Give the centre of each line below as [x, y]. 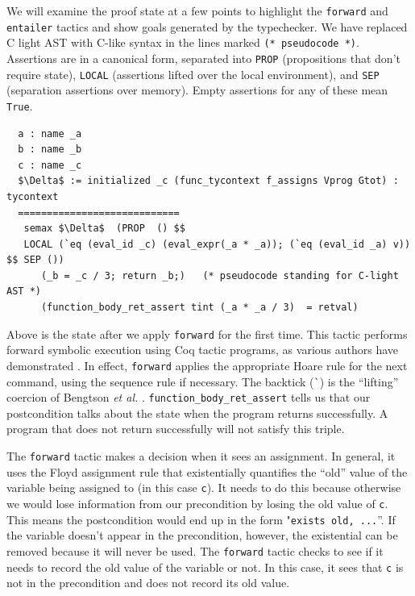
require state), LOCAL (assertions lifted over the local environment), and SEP [193, 74]
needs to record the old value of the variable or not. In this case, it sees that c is [205, 567]
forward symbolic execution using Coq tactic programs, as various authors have [203, 350]
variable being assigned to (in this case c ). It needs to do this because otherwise [204, 488]
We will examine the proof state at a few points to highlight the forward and [197, 10]
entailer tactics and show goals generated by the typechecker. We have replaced [207, 26]
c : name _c [50, 165]
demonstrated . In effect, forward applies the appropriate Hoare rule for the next [207, 365]
